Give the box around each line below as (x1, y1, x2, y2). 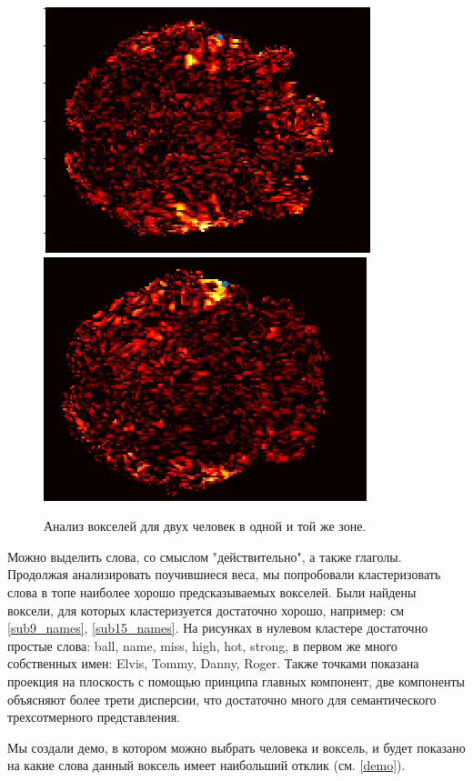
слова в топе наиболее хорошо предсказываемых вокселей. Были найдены (7, 582, 417, 601)
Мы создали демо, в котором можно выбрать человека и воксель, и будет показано (7, 737, 466, 756)
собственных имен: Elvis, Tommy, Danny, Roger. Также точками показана (7, 654, 419, 673)
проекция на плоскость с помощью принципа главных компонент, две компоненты (7, 671, 465, 690)
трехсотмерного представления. (7, 707, 180, 726)
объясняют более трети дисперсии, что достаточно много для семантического (7, 689, 437, 708)
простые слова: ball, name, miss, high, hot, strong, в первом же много (7, 636, 398, 655)
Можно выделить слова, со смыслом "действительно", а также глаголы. (7, 546, 402, 566)
